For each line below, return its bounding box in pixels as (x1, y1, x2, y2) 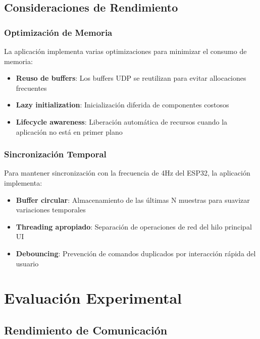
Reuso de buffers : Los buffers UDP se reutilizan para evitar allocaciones (16, 73, 246, 83)
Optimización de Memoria (4, 26, 113, 38)
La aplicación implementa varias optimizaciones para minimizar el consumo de (4, 46, 247, 56)
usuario (16, 258, 39, 268)
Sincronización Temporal (4, 148, 107, 160)
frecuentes (16, 82, 47, 93)
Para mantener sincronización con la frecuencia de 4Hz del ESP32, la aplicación (4, 167, 250, 178)
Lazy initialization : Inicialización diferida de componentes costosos (16, 99, 229, 110)
